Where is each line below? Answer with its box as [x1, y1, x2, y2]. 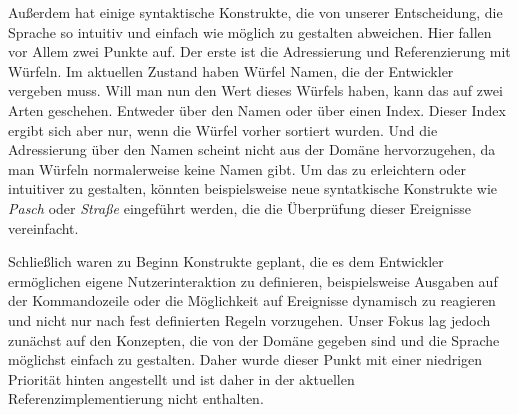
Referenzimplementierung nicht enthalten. [8, 388, 264, 409]
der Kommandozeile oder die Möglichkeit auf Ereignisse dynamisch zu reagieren [8, 290, 496, 311]
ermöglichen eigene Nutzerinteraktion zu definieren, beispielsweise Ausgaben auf [8, 270, 498, 291]
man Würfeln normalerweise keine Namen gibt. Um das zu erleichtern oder [8, 158, 467, 179]
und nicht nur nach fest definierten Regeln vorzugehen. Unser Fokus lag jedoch [8, 309, 491, 330]
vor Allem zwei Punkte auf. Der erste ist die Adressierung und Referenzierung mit [8, 41, 511, 62]
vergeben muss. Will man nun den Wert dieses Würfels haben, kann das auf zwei [8, 80, 503, 101]
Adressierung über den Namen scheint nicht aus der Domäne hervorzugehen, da [8, 139, 496, 160]
